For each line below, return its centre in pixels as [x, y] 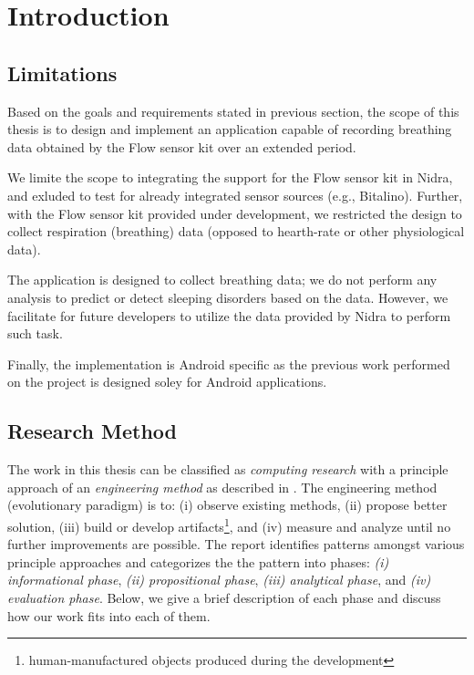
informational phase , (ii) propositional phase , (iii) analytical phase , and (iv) [219, 580]
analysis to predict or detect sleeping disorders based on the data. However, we [228, 297]
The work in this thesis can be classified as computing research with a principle [228, 469]
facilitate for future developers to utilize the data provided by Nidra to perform [229, 315]
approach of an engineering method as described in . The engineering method [222, 487]
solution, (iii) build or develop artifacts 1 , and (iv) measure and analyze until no [229, 524]
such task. [35, 333]
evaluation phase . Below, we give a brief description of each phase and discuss [224, 597]
